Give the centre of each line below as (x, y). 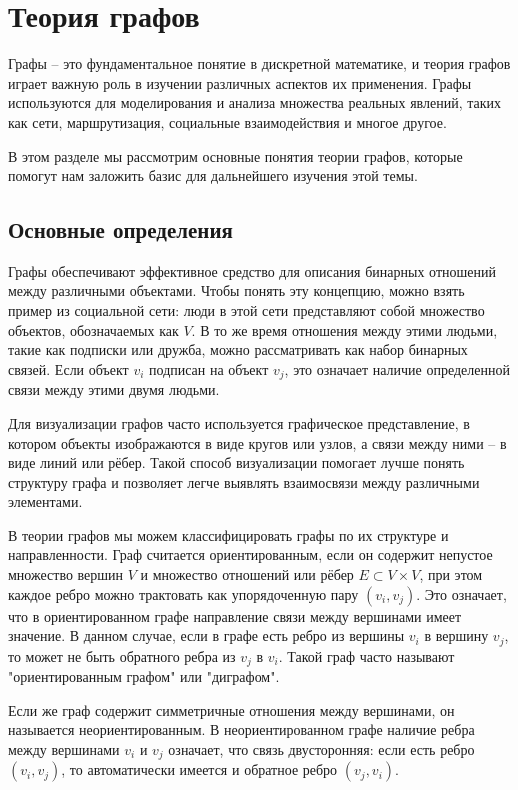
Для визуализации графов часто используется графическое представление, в (239, 422)
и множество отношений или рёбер (247, 574)
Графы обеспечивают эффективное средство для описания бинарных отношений (252, 270)
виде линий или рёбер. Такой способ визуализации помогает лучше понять (236, 462)
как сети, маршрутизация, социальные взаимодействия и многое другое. (227, 121)
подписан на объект (209, 368)
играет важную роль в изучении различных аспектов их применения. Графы (240, 82)
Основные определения (120, 229)
